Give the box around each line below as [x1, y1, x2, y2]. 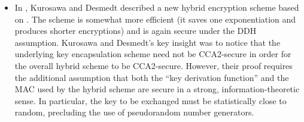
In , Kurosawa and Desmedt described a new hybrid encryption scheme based [14, 1, 299, 13]
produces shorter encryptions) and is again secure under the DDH [14, 24, 257, 37]
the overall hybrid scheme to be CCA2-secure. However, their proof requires [14, 59, 293, 71]
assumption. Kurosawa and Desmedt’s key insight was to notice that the [14, 36, 281, 48]
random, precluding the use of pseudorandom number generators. [14, 106, 254, 118]
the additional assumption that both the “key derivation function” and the [14, 71, 289, 83]
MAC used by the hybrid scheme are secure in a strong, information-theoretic [14, 83, 300, 95]
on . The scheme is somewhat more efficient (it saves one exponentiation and [14, 12, 296, 25]
